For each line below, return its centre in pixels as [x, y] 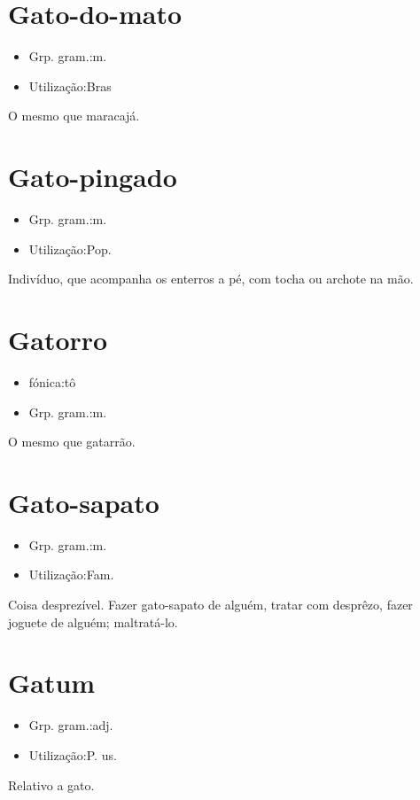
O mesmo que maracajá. [74, 116]
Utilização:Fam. [71, 575]
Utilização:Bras [70, 85]
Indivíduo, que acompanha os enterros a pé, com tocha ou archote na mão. [211, 279]
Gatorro [58, 339]
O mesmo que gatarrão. [72, 442]
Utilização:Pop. [70, 249]
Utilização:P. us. [73, 754]
